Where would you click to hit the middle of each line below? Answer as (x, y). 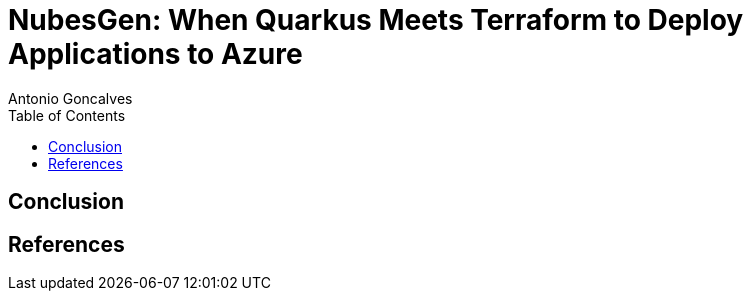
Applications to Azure (155, 54)
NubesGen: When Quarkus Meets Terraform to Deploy (376, 20)
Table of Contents (67, 115)
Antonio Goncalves (70, 98)
